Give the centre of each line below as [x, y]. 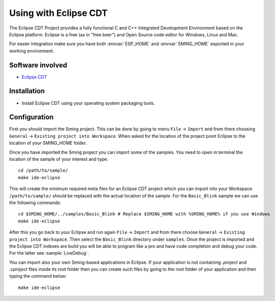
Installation [27, 91]
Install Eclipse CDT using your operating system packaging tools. [88, 103]
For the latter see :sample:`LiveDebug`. [49, 253]
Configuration [31, 117]
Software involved [38, 65]
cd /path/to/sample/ [43, 171]
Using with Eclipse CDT [59, 13]
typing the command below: [38, 276]
